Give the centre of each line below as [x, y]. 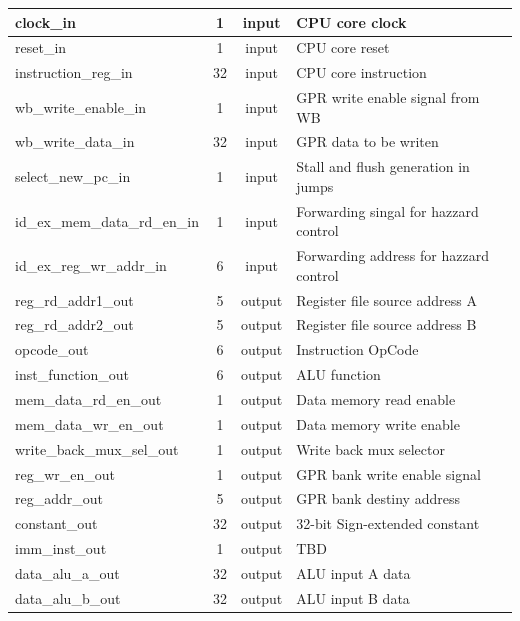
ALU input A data [353, 572]
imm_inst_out [61, 548]
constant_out [56, 523]
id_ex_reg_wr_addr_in [91, 264]
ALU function [338, 374]
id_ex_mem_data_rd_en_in [107, 220]
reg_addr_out [59, 498]
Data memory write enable [378, 423]
